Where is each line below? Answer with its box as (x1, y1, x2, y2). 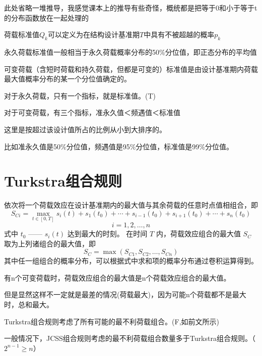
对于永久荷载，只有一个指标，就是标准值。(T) (4, 90, 156, 101)
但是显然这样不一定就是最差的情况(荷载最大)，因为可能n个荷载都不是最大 (4, 289, 246, 300)
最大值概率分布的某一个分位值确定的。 (4, 73, 131, 84)
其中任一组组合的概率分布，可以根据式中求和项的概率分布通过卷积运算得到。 (4, 255, 258, 266)
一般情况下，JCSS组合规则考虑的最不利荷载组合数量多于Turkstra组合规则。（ (4, 333, 255, 343)
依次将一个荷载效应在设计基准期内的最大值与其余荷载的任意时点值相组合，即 (4, 200, 258, 210)
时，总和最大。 (4, 299, 53, 310)
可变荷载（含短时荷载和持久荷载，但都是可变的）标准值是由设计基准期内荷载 (4, 63, 258, 74)
